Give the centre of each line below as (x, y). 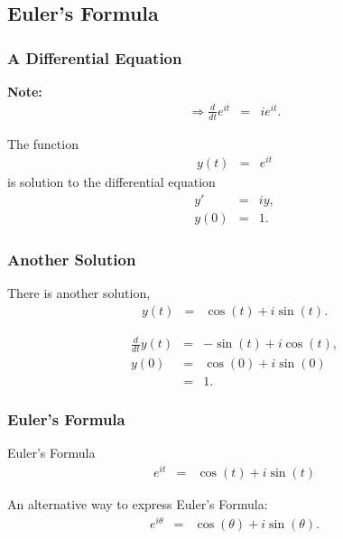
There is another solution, (79, 293)
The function (43, 143)
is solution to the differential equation (111, 182)
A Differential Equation (95, 57)
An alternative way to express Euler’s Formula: (138, 504)
